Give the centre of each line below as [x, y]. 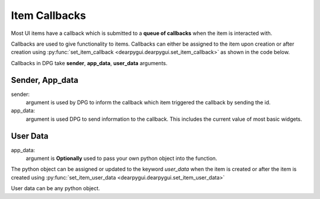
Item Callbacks [48, 15]
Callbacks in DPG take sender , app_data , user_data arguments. [89, 63]
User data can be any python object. [55, 188]
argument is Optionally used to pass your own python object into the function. [121, 158]
